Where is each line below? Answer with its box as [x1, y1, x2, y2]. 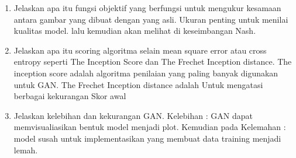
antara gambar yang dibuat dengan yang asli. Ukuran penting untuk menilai [13, 13, 288, 25]
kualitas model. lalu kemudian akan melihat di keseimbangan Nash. [13, 24, 256, 37]
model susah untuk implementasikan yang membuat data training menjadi [13, 132, 281, 144]
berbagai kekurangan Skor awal [13, 90, 126, 102]
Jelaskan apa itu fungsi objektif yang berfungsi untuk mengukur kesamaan [13, 2, 281, 13]
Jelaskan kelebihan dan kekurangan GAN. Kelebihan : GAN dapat [13, 109, 253, 121]
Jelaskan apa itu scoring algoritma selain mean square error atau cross [13, 44, 267, 56]
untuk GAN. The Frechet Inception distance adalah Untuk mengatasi [13, 78, 263, 90]
